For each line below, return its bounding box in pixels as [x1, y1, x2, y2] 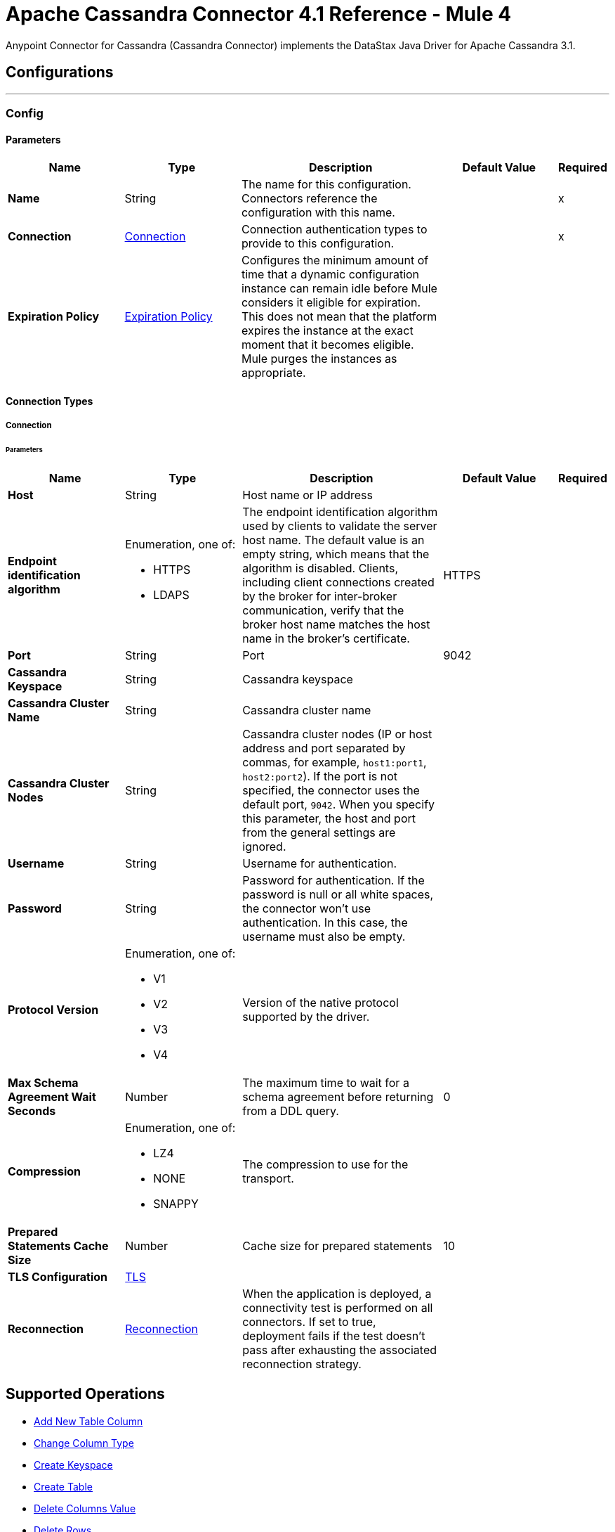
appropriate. [241, 366, 306, 380]
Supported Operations [6, 1385, 165, 1403]
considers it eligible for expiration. [241, 295, 421, 310]
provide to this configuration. [241, 236, 394, 251]
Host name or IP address [242, 487, 373, 502]
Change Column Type [34, 1436, 134, 1449]
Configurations [6, 63, 114, 82]
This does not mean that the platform [241, 309, 437, 324]
